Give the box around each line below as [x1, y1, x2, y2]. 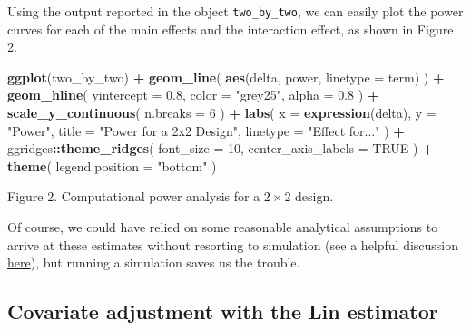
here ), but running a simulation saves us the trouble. [7, 253, 300, 272]
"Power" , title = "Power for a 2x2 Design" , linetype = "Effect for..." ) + [7, 121, 405, 140]
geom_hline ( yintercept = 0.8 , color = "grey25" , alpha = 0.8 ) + [7, 85, 379, 104]
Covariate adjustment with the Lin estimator [7, 297, 438, 325]
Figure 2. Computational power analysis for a [7, 187, 260, 206]
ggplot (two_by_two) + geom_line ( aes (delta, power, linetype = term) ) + [7, 67, 445, 86]
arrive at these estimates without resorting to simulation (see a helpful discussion [7, 235, 459, 254]
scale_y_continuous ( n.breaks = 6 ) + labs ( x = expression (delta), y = [7, 103, 437, 122]
